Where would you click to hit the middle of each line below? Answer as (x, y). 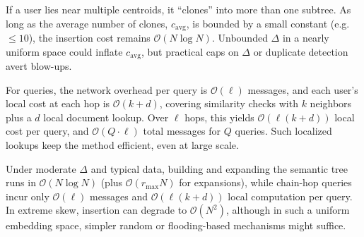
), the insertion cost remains (89, 38)
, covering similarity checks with (229, 103)
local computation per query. (290, 196)
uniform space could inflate (64, 51)
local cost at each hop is (58, 103)
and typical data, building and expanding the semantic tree (219, 168)
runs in (21, 182)
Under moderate (41, 168)
